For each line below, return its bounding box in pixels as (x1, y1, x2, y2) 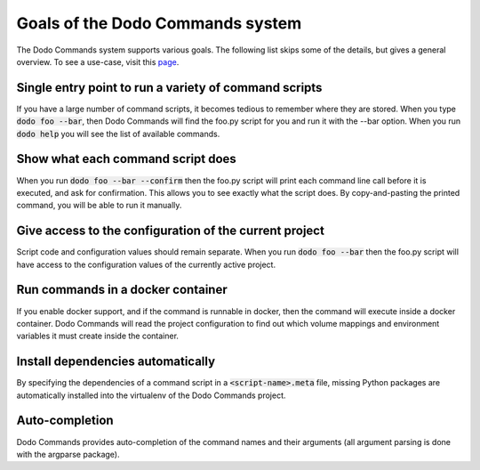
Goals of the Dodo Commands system (16, 13, 302, 33)
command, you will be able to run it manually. (16, 200, 182, 211)
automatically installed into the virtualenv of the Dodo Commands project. (16, 390, 286, 401)
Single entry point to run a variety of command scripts (16, 80, 323, 95)
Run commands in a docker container (16, 282, 228, 297)
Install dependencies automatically (16, 354, 216, 369)
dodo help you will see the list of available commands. (16, 128, 220, 139)
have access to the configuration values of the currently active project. (16, 259, 276, 270)
